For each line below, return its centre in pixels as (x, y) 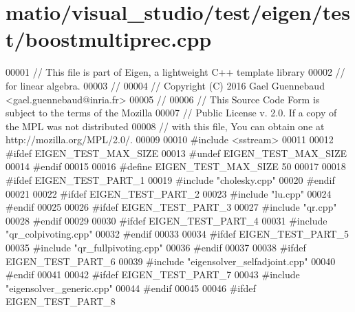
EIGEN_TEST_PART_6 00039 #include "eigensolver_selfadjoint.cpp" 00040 (171, 261)
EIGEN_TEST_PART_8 (61, 301)
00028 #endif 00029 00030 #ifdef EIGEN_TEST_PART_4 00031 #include (166, 220)
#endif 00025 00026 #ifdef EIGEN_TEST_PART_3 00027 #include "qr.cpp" (171, 207)
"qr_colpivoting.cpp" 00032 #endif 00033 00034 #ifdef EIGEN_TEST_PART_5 (177, 234)
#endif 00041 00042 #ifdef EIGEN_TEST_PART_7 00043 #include (153, 274)
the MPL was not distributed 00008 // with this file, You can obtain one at (165, 126)
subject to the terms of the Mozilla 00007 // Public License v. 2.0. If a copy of (171, 113)
